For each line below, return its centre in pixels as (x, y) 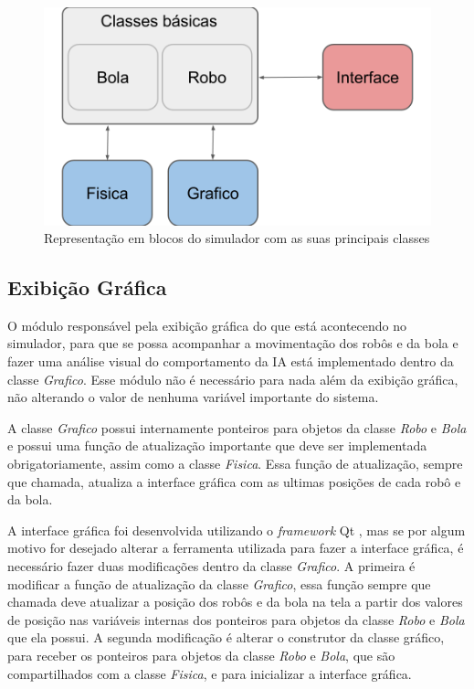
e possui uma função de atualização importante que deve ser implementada (217, 445)
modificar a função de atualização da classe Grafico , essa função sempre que (219, 583)
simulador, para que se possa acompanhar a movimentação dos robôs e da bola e (233, 343)
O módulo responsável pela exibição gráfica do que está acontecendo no (207, 325)
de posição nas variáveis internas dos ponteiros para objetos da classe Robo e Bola (236, 619)
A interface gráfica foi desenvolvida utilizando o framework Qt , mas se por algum (237, 530)
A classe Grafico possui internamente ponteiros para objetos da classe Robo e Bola (237, 427)
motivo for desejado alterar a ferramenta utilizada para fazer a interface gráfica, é (236, 548)
